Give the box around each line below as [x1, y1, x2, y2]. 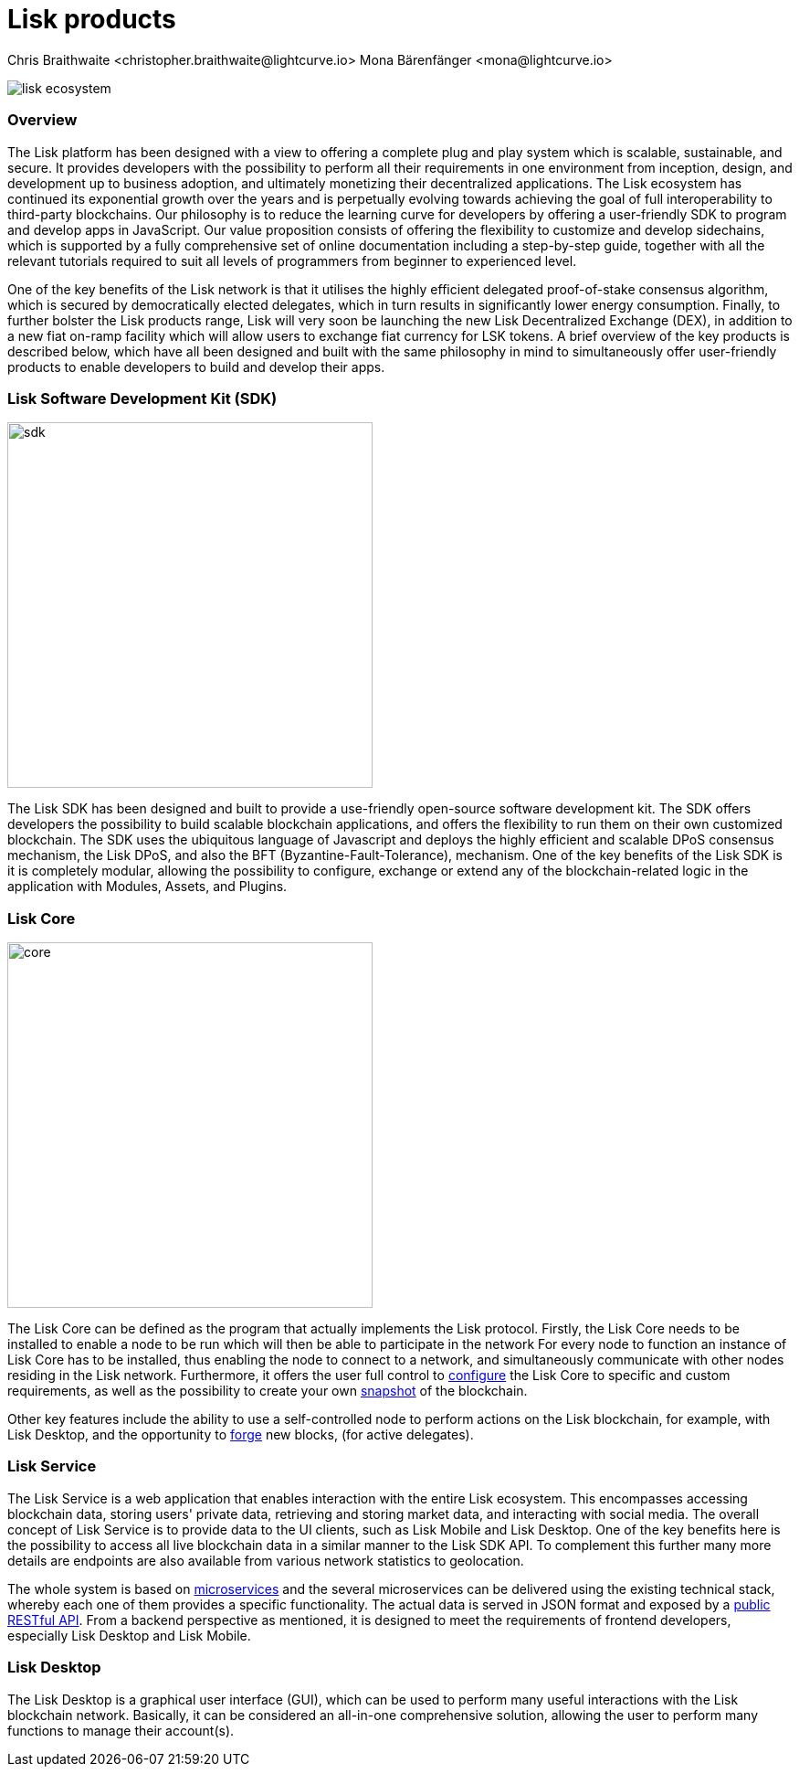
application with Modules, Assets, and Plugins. [7, 878, 288, 895]
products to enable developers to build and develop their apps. [7, 358, 385, 375]
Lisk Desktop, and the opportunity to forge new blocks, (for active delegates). [7, 1427, 474, 1442]
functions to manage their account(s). [7, 1722, 235, 1738]
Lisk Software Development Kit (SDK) [7, 388, 278, 408]
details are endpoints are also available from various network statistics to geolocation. [7, 1552, 524, 1568]
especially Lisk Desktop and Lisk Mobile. [7, 1627, 251, 1643]
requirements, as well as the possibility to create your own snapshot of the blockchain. [7, 1383, 528, 1398]
